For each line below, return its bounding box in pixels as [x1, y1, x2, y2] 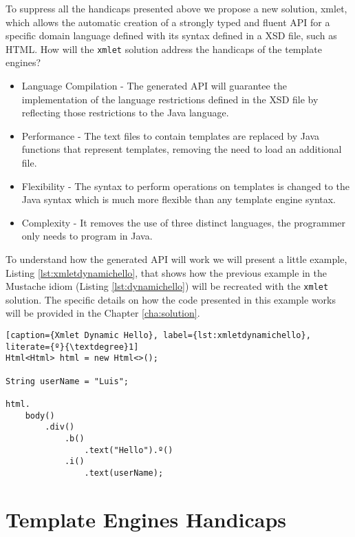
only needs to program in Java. [21, 229, 153, 243]
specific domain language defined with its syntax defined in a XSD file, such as [6, 28, 337, 43]
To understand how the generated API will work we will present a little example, [6, 251, 347, 266]
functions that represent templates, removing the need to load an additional [21, 142, 342, 156]
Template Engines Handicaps [6, 505, 287, 533]
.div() [45, 422, 75, 432]
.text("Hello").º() [84, 445, 173, 455]
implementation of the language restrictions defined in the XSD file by [21, 92, 319, 106]
